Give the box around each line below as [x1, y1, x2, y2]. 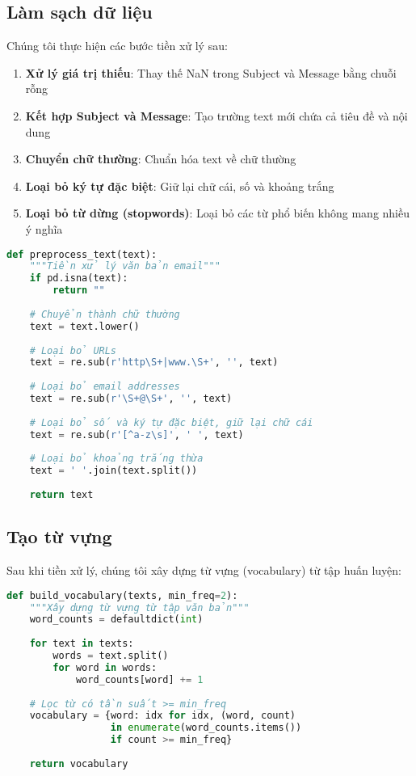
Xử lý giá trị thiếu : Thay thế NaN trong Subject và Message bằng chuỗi [25, 64, 397, 81]
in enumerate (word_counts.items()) [110, 722, 302, 734]
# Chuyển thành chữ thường [29, 308, 180, 320]
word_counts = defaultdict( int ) [29, 614, 204, 626]
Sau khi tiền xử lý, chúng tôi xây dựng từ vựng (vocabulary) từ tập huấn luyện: [6, 562, 401, 579]
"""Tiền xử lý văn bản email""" [29, 260, 221, 272]
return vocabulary [29, 757, 128, 770]
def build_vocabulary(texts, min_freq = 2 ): [6, 589, 238, 601]
